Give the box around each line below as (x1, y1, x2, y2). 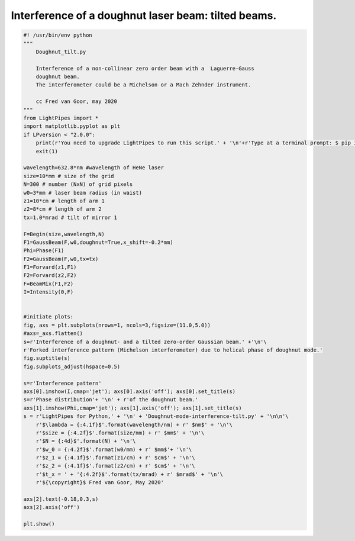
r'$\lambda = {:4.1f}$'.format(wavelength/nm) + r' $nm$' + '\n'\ (35, 421, 233, 428)
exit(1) (35, 148, 59, 154)
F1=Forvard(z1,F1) (23, 264, 77, 270)
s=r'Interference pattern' (23, 379, 102, 387)
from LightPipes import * (23, 115, 99, 121)
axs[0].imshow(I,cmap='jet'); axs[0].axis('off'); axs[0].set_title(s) (23, 388, 236, 395)
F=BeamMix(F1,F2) (23, 280, 74, 287)
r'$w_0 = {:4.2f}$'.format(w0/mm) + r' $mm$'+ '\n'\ (35, 446, 192, 453)
